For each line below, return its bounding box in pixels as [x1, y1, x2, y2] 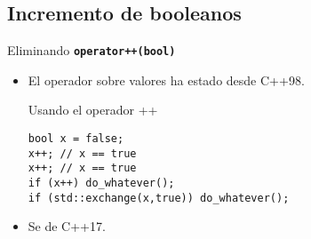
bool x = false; [28, 132, 124, 146]
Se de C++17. [28, 217, 106, 235]
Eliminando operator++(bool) [7, 41, 176, 60]
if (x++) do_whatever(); [28, 177, 175, 190]
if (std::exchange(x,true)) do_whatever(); [28, 191, 290, 204]
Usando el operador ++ [28, 100, 158, 119]
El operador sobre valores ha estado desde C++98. [28, 70, 305, 89]
